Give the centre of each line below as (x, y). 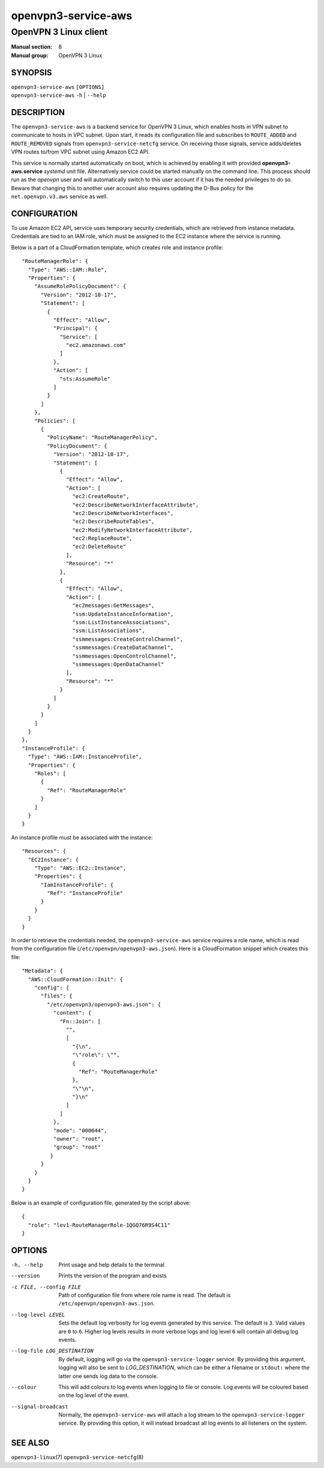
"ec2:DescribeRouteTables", (114, 522)
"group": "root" (77, 1147)
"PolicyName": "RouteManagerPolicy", (103, 438)
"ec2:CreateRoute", (101, 496)
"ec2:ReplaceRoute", (103, 538)
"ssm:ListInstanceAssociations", (121, 622)
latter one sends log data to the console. (108, 1376)
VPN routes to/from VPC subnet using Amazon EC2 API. (80, 152)
